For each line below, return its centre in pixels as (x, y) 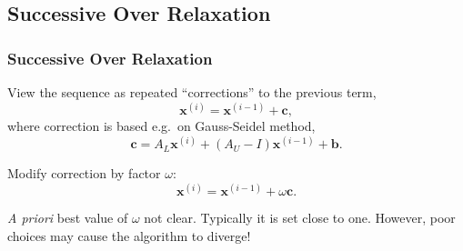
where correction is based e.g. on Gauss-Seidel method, (161, 126)
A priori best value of (68, 218)
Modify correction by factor (84, 173)
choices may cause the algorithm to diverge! (129, 235)
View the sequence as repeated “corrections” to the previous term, (192, 92)
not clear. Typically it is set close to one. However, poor (300, 218)
